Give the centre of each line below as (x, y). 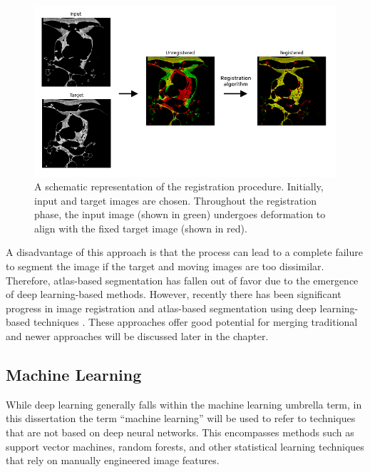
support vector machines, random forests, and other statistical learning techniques (185, 446)
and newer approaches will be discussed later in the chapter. (137, 336)
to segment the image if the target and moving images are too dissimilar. (165, 266)
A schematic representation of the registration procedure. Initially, (179, 186)
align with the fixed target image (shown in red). (141, 228)
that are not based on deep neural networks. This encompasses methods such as (180, 432)
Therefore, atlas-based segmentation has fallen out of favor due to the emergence (182, 280)
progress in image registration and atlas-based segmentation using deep (161, 308)
